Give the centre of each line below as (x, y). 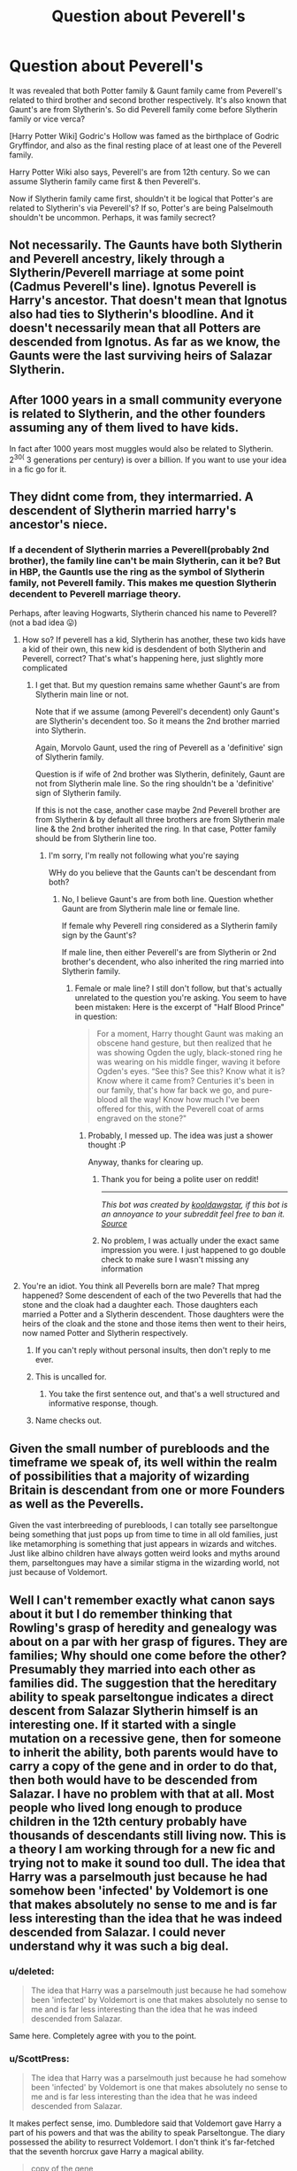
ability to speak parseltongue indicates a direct (141, 1697)
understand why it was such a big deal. (119, 1946)
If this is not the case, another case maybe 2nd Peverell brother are (158, 810)
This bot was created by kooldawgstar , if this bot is (194, 1205)
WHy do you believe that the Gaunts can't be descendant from (162, 873)
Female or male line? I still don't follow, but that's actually (179, 988)
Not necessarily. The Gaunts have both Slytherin (146, 245)
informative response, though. (103, 1403)
